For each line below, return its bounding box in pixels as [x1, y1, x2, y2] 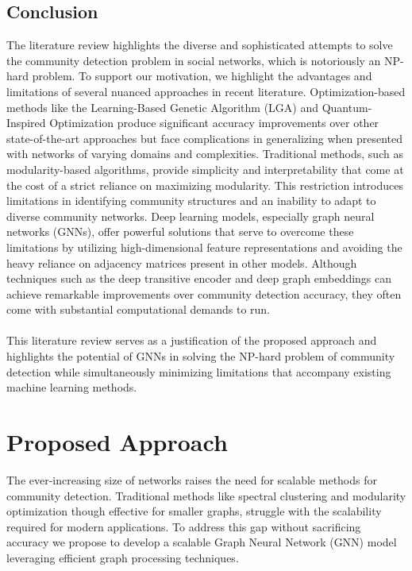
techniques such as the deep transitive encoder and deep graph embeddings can [6, 270, 392, 287]
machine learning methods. [6, 379, 137, 395]
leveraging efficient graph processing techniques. [6, 549, 239, 565]
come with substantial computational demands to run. [6, 301, 271, 318]
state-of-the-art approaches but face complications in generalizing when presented [6, 129, 402, 146]
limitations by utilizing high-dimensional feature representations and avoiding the [6, 238, 402, 255]
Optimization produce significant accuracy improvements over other [49, 114, 379, 131]
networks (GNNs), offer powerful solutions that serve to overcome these [6, 223, 354, 240]
